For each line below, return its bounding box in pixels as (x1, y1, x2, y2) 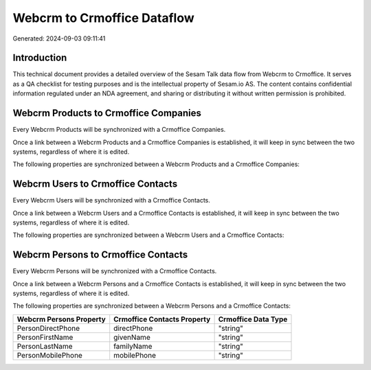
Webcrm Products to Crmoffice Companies (12, 107, 202, 119)
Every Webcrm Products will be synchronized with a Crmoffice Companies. (12, 126, 226, 134)
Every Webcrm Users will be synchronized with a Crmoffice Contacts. (12, 196, 211, 205)
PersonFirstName (16, 332, 74, 342)
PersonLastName (16, 341, 73, 351)
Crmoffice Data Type (218, 314, 288, 324)
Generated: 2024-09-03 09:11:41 (12, 34, 106, 43)
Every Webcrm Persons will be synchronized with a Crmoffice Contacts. (12, 267, 217, 275)
